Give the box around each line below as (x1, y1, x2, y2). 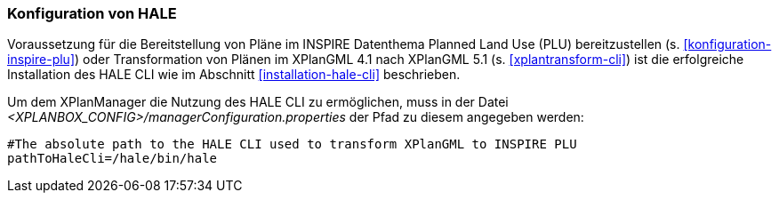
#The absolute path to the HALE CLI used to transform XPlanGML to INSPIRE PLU (7, 137, 577, 152)
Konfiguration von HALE (7, 4, 177, 22)
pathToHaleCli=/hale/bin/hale (7, 151, 218, 166)
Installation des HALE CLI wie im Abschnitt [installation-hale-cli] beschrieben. (7, 67, 461, 83)
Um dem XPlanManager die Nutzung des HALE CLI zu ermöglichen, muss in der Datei (7, 94, 509, 110)
